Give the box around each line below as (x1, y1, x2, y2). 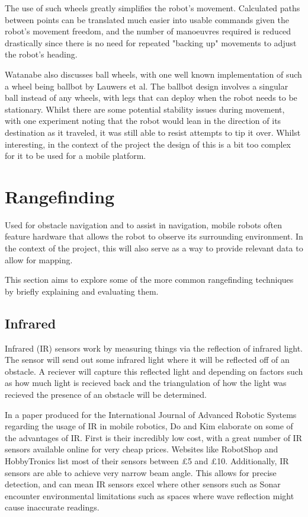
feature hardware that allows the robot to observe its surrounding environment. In (5, 230, 303, 242)
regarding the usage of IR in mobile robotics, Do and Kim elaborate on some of (5, 420, 293, 432)
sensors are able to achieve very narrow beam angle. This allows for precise (5, 466, 277, 478)
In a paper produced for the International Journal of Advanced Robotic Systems (5, 408, 297, 420)
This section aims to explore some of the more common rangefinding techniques (5, 273, 294, 286)
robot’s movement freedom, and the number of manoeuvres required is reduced (5, 25, 291, 37)
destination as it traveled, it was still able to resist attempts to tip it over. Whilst (5, 126, 301, 138)
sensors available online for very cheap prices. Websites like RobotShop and (5, 443, 278, 455)
